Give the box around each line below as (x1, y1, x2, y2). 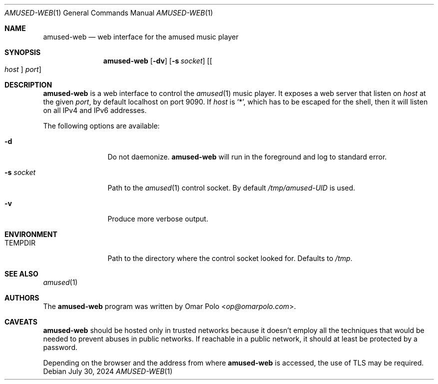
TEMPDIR (4, 238, 35, 247)
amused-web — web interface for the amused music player (43, 32, 239, 41)
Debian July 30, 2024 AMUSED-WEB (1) (43, 367, 173, 375)
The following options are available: (43, 121, 160, 130)
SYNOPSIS (4, 48, 41, 56)
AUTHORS (4, 293, 39, 302)
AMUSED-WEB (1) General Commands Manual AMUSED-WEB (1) (4, 8, 213, 17)
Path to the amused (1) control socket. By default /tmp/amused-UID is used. (107, 183, 356, 192)
